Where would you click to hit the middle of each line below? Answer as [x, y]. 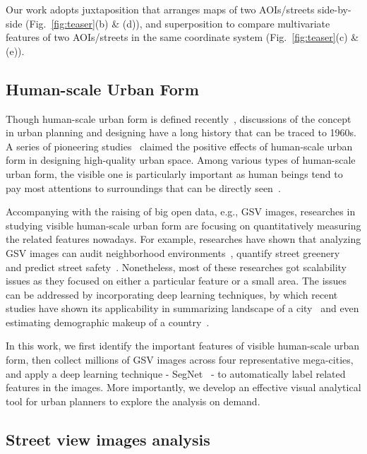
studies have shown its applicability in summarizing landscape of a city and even [182, 308]
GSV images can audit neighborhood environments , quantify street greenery [173, 252]
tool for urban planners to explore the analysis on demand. [133, 401]
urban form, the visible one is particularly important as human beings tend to [174, 173]
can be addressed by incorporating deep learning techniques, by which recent [172, 294]
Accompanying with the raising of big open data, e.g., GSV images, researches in [181, 211]
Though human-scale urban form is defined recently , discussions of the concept [179, 118]
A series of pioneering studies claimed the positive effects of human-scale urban [179, 146]
